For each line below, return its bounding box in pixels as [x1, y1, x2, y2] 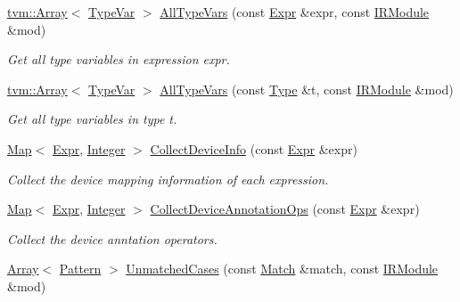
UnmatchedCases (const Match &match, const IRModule [126, 259, 439, 278]
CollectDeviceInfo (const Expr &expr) [150, 139, 357, 158]
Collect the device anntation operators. [7, 229, 218, 248]
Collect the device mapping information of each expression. [7, 169, 329, 188]
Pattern [59, 259, 102, 278]
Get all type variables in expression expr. [7, 50, 230, 69]
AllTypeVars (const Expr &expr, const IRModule [160, 3, 430, 20]
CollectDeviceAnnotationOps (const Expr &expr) [150, 200, 420, 218]
